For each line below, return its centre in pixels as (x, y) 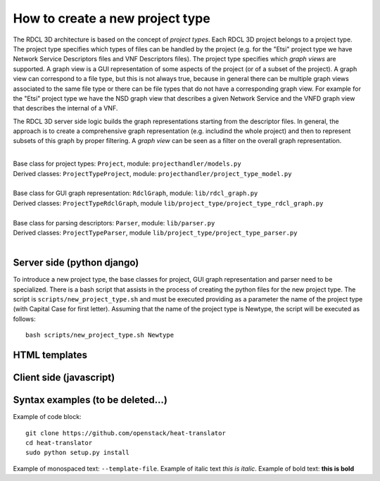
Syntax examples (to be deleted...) (90, 400)
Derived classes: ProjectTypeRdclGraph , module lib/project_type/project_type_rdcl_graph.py (168, 203)
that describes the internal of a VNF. (65, 108)
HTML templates (50, 355)
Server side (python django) (76, 263)
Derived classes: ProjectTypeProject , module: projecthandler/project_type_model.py (152, 173)
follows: (24, 319)
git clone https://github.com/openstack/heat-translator (126, 433)
